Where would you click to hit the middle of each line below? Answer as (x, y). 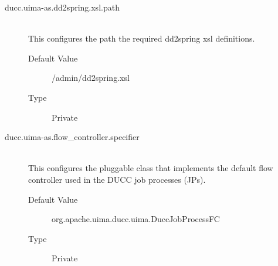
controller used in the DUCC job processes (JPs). (117, 179)
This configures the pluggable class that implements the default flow (151, 168)
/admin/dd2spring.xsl (91, 78)
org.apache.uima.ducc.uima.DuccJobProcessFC (136, 219)
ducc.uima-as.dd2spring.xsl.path (62, 7)
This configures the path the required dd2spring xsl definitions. (142, 38)
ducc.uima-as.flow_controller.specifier (72, 137)
